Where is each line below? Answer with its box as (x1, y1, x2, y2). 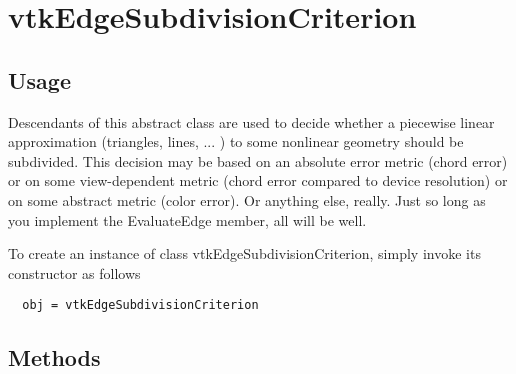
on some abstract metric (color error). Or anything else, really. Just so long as (8, 189, 486, 210)
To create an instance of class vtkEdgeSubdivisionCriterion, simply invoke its (8, 243, 481, 264)
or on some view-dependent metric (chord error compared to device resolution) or (8, 170, 508, 191)
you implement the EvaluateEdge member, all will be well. (8, 209, 367, 230)
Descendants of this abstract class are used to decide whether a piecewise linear (8, 111, 495, 132)
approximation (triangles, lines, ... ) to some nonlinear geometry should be (8, 131, 464, 152)
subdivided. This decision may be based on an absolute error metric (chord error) (8, 150, 508, 171)
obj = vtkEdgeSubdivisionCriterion (22, 298, 259, 313)
